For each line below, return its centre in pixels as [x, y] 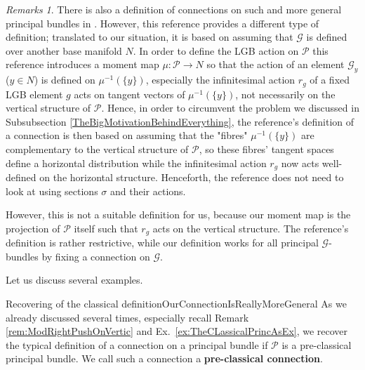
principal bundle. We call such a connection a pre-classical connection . [164, 358]
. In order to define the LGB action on [216, 50]
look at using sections [52, 191]
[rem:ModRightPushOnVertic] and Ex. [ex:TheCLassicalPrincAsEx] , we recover [177, 331]
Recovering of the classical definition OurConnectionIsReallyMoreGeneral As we [176, 304]
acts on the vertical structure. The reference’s [251, 228]
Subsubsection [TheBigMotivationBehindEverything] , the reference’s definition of [180, 121]
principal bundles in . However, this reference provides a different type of [162, 23]
